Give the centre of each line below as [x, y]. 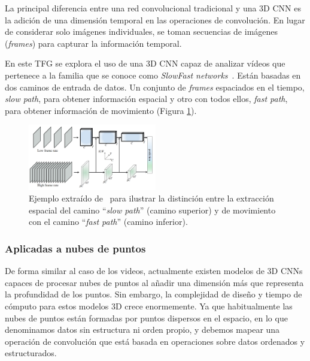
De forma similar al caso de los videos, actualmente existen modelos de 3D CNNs [154, 271]
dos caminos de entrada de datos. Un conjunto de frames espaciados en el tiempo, [155, 87]
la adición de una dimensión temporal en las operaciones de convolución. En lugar [155, 19]
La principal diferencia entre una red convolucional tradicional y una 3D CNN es [153, 8]
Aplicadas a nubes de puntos [75, 248]
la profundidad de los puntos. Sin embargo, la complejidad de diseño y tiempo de [154, 294]
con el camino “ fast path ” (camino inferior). [108, 222]
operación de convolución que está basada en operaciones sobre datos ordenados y [155, 341]
